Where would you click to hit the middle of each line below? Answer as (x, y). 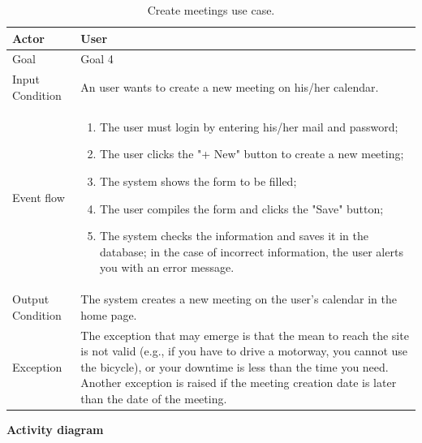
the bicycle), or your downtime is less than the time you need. (235, 366)
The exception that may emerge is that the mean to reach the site (245, 335)
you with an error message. (167, 267)
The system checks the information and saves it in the (235, 236)
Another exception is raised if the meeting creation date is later (239, 383)
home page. (109, 314)
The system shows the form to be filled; (198, 181)
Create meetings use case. (211, 10)
